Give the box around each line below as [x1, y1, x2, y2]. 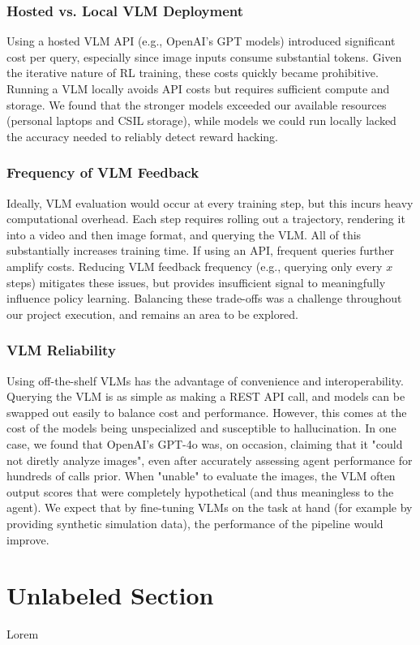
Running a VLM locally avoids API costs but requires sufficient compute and [6, 80, 390, 97]
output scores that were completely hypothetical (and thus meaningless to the [6, 483, 394, 500]
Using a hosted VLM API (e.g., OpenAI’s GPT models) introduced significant [6, 32, 396, 49]
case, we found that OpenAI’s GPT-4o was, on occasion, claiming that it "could [6, 435, 403, 452]
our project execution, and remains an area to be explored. [6, 305, 299, 322]
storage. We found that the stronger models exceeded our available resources [6, 96, 387, 113]
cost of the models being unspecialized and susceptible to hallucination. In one [6, 419, 396, 436]
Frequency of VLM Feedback [6, 162, 199, 183]
